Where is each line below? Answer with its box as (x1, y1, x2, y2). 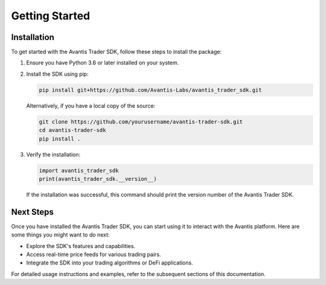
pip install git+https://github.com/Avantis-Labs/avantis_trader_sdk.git (39, 87, 262, 93)
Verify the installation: (26, 151, 81, 158)
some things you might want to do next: (11, 231, 110, 238)
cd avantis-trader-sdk (39, 127, 106, 134)
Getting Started (11, 9, 91, 22)
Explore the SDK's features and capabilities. (26, 242, 136, 249)
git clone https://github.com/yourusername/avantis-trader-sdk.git (39, 118, 243, 125)
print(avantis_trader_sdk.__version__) (39, 175, 157, 182)
